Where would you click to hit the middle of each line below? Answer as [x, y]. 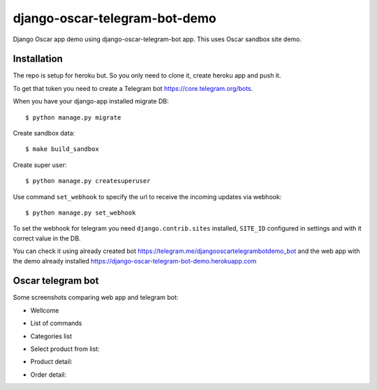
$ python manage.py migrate [73, 117]
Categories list [51, 336]
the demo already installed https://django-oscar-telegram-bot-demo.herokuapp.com [135, 261]
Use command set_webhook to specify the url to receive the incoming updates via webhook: [147, 196]
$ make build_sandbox [62, 149]
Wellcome [45, 310]
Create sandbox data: [44, 133]
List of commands [56, 323]
